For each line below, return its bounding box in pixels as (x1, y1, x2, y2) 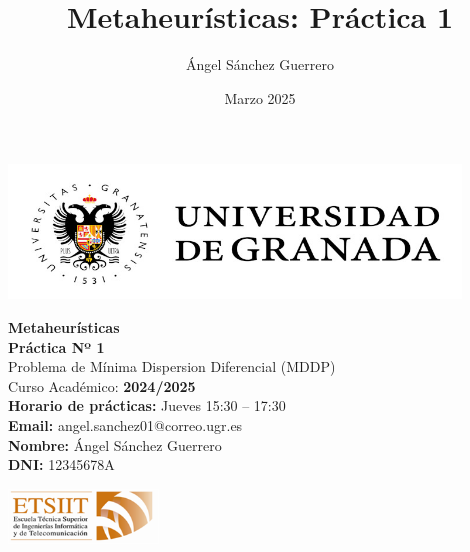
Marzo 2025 (224, 87, 296, 108)
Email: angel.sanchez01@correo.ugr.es (8, 415, 243, 436)
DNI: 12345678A (8, 454, 115, 475)
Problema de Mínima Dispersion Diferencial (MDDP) (8, 356, 336, 377)
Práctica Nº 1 (8, 336, 105, 357)
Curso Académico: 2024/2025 (8, 375, 196, 396)
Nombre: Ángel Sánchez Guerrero (8, 434, 222, 455)
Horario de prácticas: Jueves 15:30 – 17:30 (8, 395, 286, 416)
